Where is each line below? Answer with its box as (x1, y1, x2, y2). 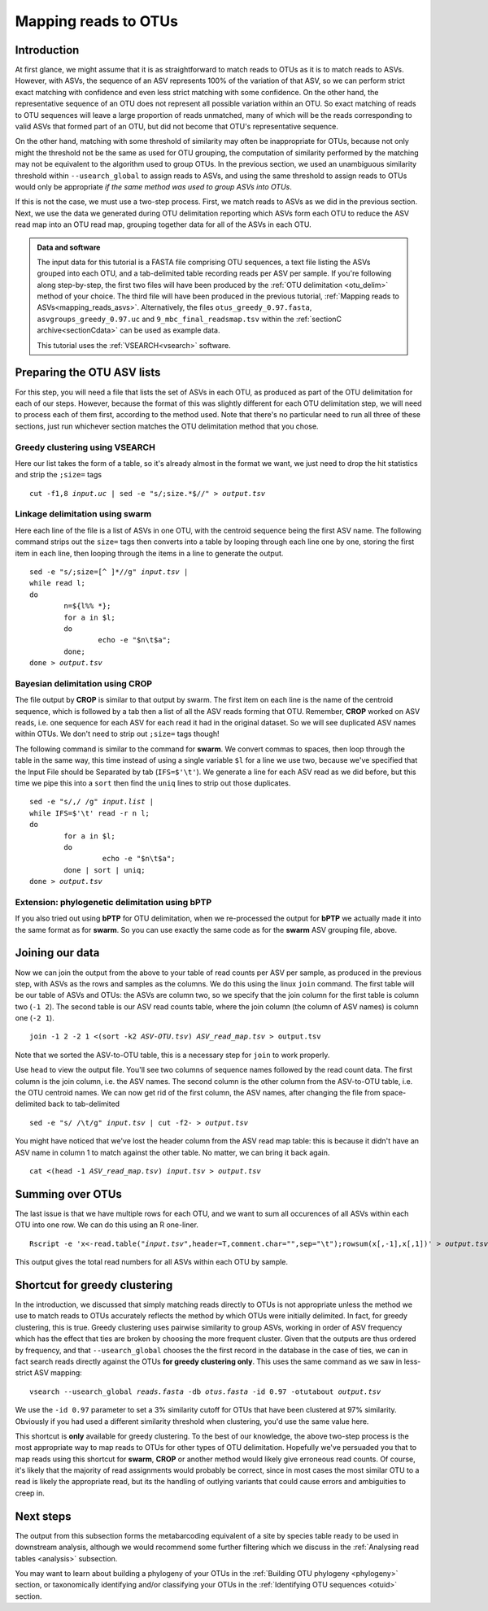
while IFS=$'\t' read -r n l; (29, 808, 150, 817)
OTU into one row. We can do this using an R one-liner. (15, 1220, 199, 1230)
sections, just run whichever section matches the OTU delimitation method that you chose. (15, 421, 319, 431)
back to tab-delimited (47, 1099, 120, 1109)
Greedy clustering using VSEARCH (15, 442, 156, 453)
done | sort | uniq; (63, 865, 146, 874)
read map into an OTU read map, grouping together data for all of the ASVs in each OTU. (15, 220, 312, 229)
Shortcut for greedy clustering (15, 1278, 173, 1292)
